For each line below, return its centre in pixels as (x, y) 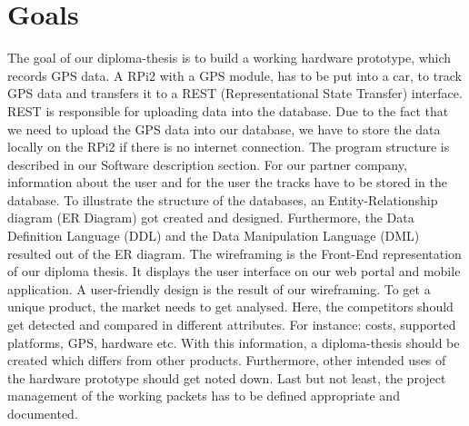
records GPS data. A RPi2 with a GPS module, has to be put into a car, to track (234, 75)
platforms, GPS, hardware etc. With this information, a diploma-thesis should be (234, 342)
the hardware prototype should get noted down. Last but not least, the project (227, 377)
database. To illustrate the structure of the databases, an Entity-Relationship (223, 199)
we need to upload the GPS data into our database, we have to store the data (224, 129)
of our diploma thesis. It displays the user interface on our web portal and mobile (234, 271)
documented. (43, 413)
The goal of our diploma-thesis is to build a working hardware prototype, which (230, 58)
